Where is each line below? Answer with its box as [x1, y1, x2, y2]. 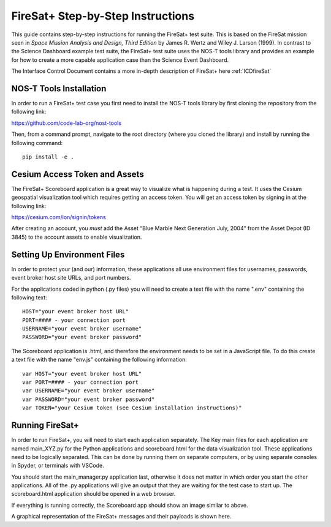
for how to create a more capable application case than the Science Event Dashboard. [11, 56, 229, 64]
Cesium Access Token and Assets [11, 169, 144, 179]
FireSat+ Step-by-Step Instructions [11, 9, 195, 23]
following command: [11, 139, 63, 146]
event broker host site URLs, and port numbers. [11, 274, 131, 282]
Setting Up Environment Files [11, 249, 125, 260]
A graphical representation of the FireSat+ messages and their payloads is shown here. [11, 513, 232, 520]
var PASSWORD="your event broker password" [22, 395, 155, 403]
